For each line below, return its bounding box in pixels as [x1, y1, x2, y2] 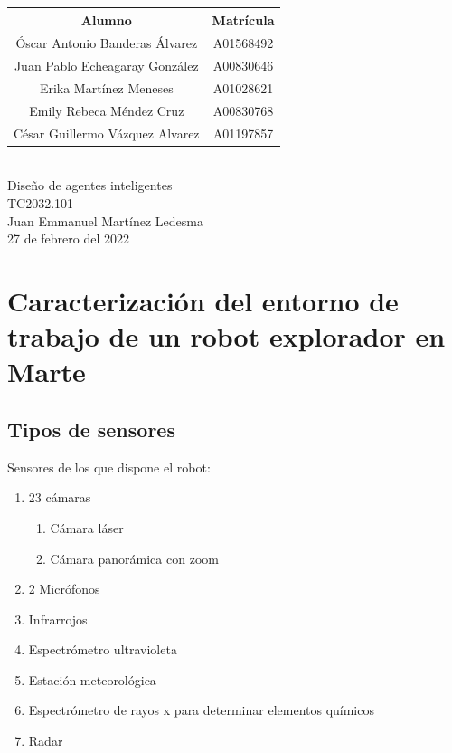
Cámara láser [50, 518, 124, 537]
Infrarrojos [28, 609, 88, 628]
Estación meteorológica [28, 670, 156, 689]
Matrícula [212, 10, 275, 29]
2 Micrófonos [28, 579, 100, 598]
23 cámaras [28, 488, 91, 507]
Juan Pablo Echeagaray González [14, 56, 199, 75]
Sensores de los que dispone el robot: [7, 457, 211, 476]
